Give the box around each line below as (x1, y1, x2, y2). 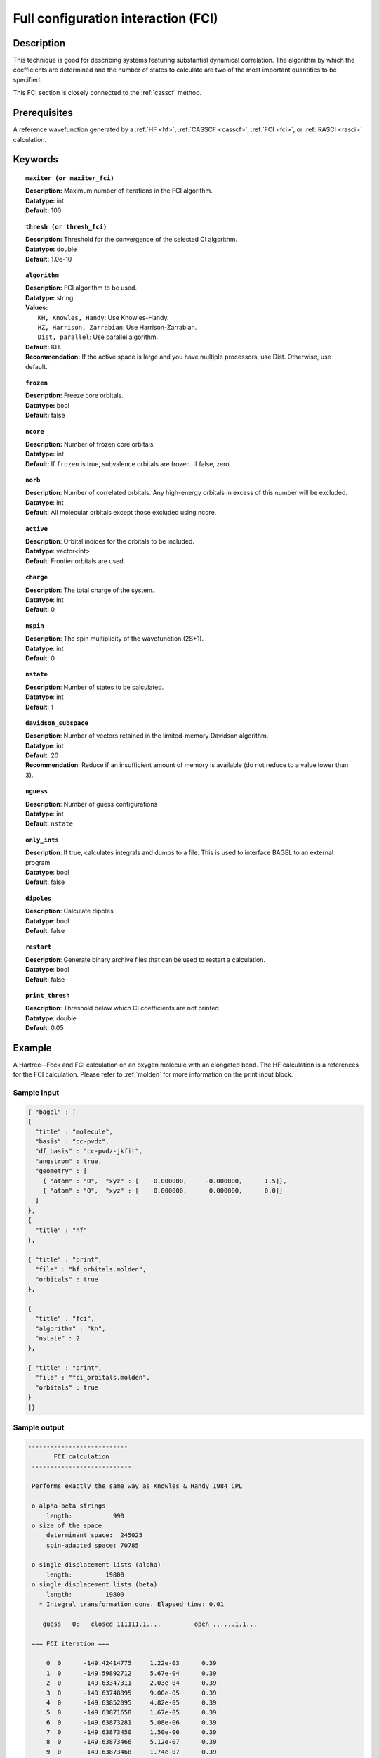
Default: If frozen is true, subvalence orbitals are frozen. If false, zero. (25, 459, 232, 468)
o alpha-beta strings (32, 1502, 106, 1510)
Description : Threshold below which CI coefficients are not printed (25, 1004, 219, 1013)
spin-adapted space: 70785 (46, 1541, 140, 1549)
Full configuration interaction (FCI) (13, 11, 218, 26)
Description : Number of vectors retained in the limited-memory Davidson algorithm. (25, 731, 269, 740)
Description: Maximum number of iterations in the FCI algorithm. (25, 186, 213, 195)
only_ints (25, 835, 59, 844)
